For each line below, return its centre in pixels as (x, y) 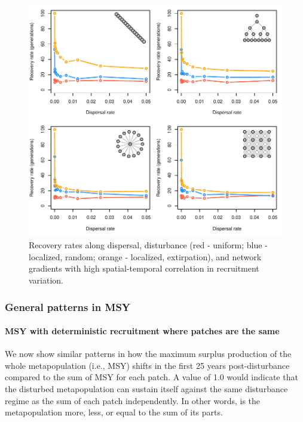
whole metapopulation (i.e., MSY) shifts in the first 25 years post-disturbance (147, 365)
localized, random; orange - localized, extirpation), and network (145, 256)
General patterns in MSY (68, 307)
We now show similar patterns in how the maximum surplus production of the (148, 354)
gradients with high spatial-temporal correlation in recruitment (144, 268)
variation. (46, 280)
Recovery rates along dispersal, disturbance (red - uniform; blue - (148, 245)
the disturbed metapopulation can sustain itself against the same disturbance (146, 389)
